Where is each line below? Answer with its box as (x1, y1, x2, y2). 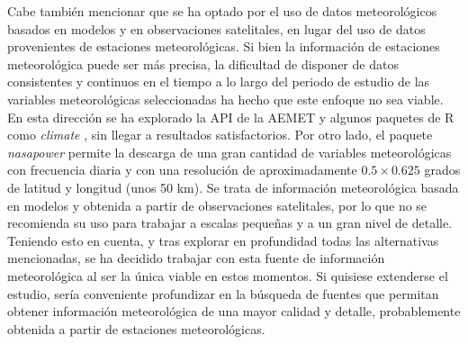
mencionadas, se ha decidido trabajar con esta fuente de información (7, 249, 385, 267)
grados (424, 160, 461, 179)
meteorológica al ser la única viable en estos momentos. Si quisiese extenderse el (7, 266, 448, 285)
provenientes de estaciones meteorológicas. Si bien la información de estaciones (7, 37, 440, 56)
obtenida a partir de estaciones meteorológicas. (7, 319, 265, 338)
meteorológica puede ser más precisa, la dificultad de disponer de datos (7, 54, 399, 73)
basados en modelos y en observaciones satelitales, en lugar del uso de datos (7, 19, 426, 38)
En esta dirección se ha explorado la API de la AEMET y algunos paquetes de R (7, 107, 454, 126)
